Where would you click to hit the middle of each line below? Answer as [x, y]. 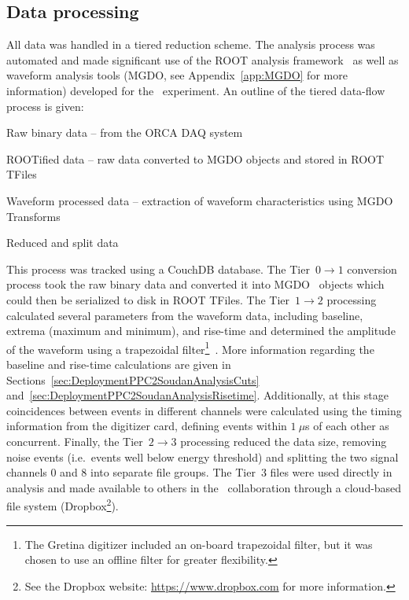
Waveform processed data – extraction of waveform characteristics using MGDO [200, 200]
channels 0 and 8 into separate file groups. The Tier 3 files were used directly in [199, 472]
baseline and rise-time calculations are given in [119, 364]
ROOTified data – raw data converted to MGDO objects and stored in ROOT [195, 158]
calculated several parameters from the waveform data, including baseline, [185, 315]
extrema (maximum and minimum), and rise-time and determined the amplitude [201, 331]
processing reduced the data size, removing [284, 441]
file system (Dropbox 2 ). [63, 504]
